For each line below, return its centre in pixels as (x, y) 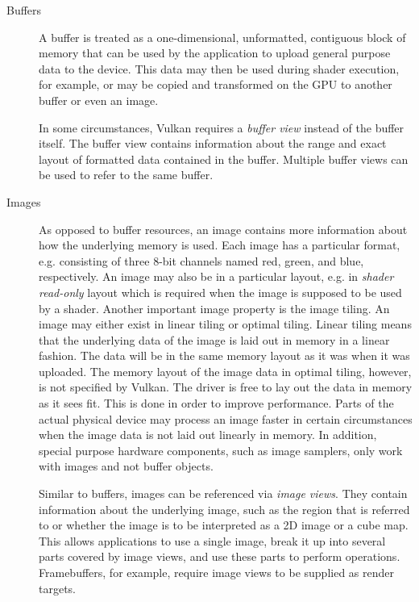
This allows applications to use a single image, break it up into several (212, 540)
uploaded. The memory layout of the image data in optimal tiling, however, (225, 371)
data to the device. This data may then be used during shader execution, (219, 68)
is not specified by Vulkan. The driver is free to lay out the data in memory (226, 387)
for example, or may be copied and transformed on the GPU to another (216, 84)
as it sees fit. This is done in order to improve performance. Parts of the (216, 403)
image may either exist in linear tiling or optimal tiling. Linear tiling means (225, 324)
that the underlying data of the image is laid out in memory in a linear (214, 339)
